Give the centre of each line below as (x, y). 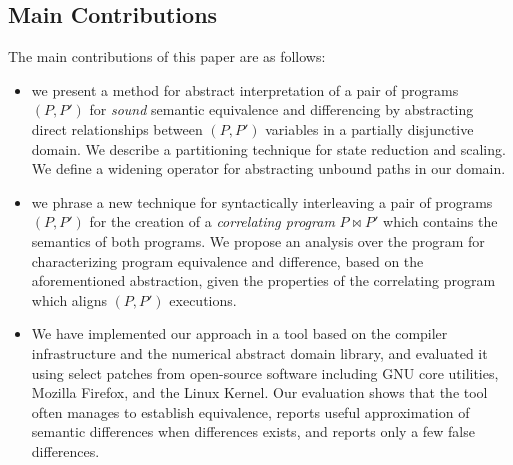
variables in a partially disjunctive (369, 128)
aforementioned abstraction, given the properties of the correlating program (263, 280)
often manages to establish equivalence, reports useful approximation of (250, 411)
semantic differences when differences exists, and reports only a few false (253, 431)
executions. (203, 299)
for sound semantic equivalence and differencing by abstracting (281, 109)
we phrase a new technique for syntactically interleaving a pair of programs (262, 201)
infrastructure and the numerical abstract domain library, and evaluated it (259, 352)
